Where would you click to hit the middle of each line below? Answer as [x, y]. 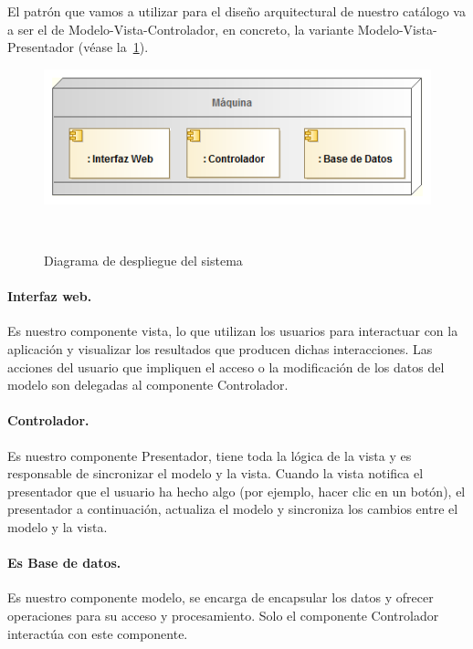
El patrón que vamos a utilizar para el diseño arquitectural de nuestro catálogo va [236, 11]
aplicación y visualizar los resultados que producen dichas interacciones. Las [220, 349]
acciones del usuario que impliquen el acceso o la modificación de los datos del [226, 366]
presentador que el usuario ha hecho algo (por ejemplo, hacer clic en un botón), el [236, 491]
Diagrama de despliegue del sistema [143, 261]
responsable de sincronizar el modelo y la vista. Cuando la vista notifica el [215, 473]
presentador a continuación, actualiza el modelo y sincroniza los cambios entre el [233, 509]
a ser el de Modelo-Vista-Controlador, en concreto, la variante [181, 29]
